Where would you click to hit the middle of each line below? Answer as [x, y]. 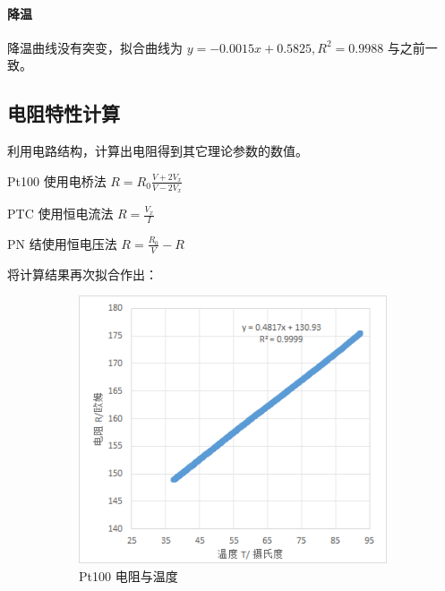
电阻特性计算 [64, 113]
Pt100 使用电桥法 [57, 180]
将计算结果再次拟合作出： [82, 274]
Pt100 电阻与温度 [128, 575]
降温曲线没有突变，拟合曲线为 [95, 47]
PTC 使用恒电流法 [60, 214]
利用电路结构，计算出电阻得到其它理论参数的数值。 [158, 151]
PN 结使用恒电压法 [62, 243]
